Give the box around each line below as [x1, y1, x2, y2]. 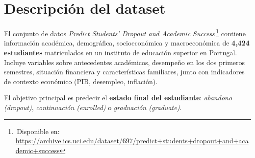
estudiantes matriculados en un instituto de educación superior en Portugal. [4, 47, 237, 57]
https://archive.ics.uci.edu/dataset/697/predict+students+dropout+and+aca [15, 135, 249, 146]
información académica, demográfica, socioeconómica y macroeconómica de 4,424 [4, 38, 250, 48]
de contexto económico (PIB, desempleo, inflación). [4, 76, 158, 86]
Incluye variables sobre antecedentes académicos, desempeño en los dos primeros [4, 57, 245, 67]
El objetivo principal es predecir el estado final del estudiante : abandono [4, 92, 232, 103]
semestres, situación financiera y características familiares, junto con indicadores [4, 67, 245, 77]
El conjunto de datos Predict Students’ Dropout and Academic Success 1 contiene [4, 27, 246, 38]
